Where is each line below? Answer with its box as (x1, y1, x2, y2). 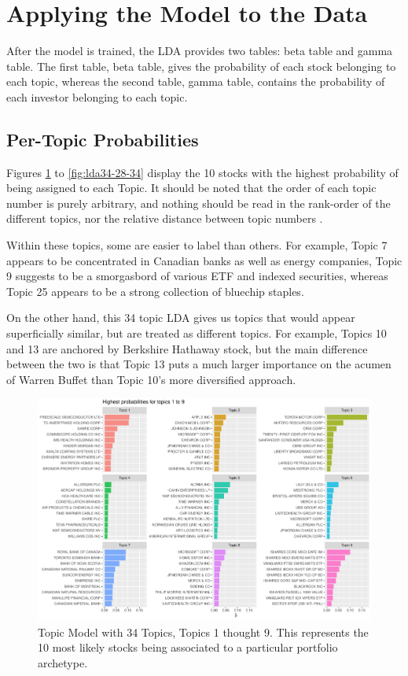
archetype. (38, 654, 88, 670)
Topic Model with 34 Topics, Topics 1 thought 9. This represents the (38, 623, 369, 640)
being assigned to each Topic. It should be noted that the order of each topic (6, 179, 377, 196)
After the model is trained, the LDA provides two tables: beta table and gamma (6, 42, 393, 59)
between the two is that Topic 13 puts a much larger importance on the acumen (6, 356, 391, 372)
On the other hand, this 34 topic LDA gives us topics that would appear (6, 309, 355, 326)
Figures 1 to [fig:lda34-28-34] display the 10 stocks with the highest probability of (6, 164, 399, 180)
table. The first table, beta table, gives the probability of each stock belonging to (6, 57, 396, 74)
